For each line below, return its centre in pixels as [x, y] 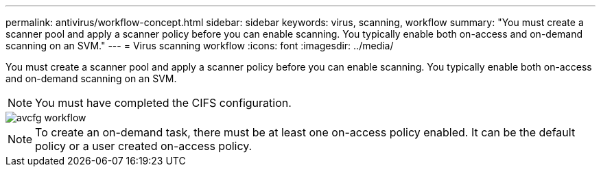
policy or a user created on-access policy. [144, 146]
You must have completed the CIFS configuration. [163, 103]
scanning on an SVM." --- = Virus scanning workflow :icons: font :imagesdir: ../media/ [200, 46]
